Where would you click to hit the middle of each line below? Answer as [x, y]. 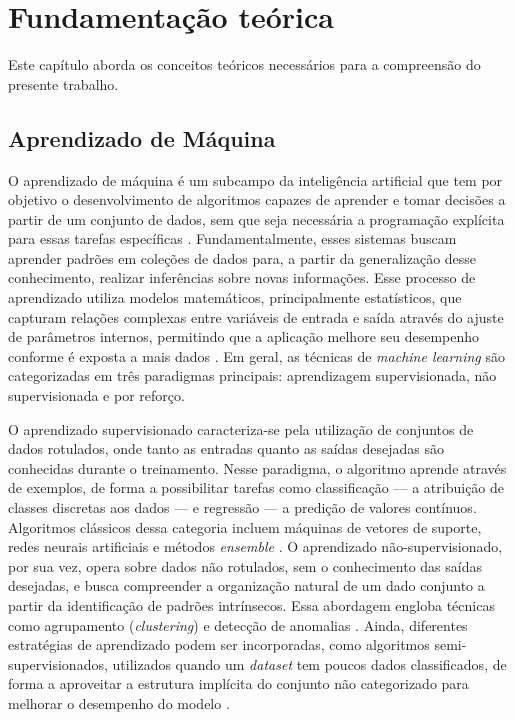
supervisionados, [58, 663]
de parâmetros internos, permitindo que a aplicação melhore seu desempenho [244, 336]
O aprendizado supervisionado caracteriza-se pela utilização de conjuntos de [241, 428]
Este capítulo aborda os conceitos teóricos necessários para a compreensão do [244, 64]
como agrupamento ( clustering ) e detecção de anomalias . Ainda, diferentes [238, 624]
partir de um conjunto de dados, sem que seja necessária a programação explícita [256, 218]
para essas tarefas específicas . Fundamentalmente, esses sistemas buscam [232, 238]
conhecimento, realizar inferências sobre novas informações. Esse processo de [242, 277]
